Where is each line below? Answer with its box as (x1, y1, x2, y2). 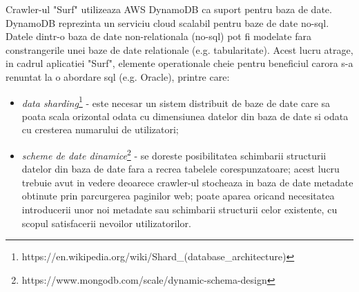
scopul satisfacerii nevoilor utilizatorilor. (21, 215, 191, 230)
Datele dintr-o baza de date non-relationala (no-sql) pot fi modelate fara (6, 29, 311, 43)
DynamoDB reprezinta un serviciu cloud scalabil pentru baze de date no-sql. (6, 15, 329, 30)
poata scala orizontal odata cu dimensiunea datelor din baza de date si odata (21, 108, 349, 123)
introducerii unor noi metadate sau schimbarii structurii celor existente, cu (21, 202, 338, 217)
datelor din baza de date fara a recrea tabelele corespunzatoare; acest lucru (21, 162, 340, 176)
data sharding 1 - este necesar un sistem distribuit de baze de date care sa (21, 93, 331, 110)
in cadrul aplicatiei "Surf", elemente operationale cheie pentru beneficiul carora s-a (6, 56, 353, 70)
